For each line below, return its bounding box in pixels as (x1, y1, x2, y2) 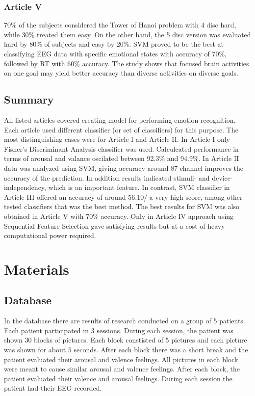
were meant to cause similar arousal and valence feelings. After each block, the (4, 364, 240, 374)
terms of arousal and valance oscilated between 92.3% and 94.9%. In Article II (4, 153, 239, 163)
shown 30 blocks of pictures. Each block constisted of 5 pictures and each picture (4, 335, 247, 345)
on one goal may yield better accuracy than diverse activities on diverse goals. (4, 68, 238, 78)
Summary (4, 92, 54, 107)
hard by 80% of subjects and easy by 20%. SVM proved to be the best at (4, 39, 224, 49)
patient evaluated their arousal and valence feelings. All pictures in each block (4, 354, 238, 364)
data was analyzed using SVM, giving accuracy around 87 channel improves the (4, 162, 244, 173)
